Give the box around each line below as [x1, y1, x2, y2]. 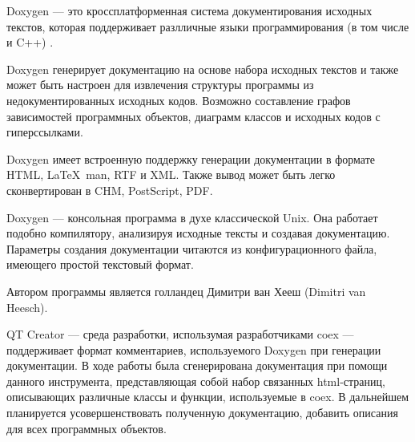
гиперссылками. [6, 124, 83, 140]
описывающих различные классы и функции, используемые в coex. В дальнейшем [6, 388, 409, 405]
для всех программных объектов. [6, 420, 167, 436]
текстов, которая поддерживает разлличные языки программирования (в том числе [6, 18, 409, 34]
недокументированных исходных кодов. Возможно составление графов [6, 91, 351, 108]
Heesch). [6, 298, 48, 315]
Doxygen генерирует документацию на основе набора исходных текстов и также [6, 60, 399, 77]
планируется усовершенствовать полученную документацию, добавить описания [6, 404, 398, 421]
